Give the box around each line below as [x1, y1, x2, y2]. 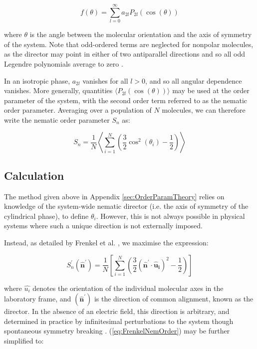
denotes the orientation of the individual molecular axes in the [32, 282, 224, 293]
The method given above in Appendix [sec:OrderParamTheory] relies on [4, 191, 225, 201]
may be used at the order [172, 85, 250, 96]
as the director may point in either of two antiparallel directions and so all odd [4, 49, 246, 59]
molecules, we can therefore [162, 105, 246, 115]
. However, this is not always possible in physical [96, 210, 245, 221]
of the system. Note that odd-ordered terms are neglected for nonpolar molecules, [4, 39, 254, 49]
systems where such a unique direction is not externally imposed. [4, 220, 203, 231]
